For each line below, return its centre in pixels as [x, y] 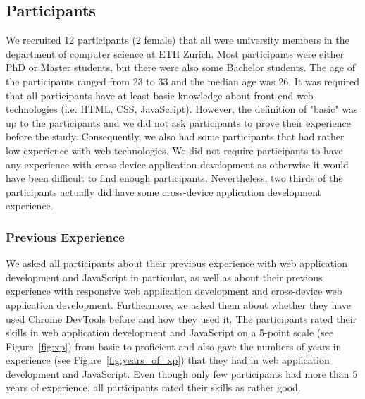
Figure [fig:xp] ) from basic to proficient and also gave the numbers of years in [174, 346]
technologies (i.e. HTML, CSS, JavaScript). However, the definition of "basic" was [182, 109]
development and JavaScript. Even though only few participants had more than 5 [182, 373]
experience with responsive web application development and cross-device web [174, 291]
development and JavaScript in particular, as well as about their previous [164, 277]
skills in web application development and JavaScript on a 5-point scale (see [170, 332]
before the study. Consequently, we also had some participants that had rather [175, 136]
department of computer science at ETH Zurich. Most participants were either [175, 53]
